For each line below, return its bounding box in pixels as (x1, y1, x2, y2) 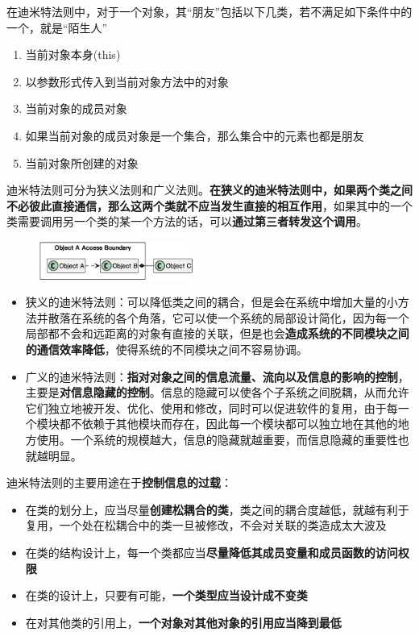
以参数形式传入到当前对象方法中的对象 (25, 73, 229, 89)
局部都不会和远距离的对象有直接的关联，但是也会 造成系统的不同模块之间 (25, 325, 409, 342)
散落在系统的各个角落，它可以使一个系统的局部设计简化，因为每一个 (48, 309, 409, 326)
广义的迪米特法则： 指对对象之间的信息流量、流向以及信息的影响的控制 (25, 368, 398, 385)
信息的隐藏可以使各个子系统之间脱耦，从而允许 (160, 384, 409, 401)
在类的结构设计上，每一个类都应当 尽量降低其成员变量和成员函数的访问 (25, 543, 398, 560)
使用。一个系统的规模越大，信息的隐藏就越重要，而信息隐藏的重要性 (36, 430, 398, 447)
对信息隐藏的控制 (59, 384, 150, 401)
